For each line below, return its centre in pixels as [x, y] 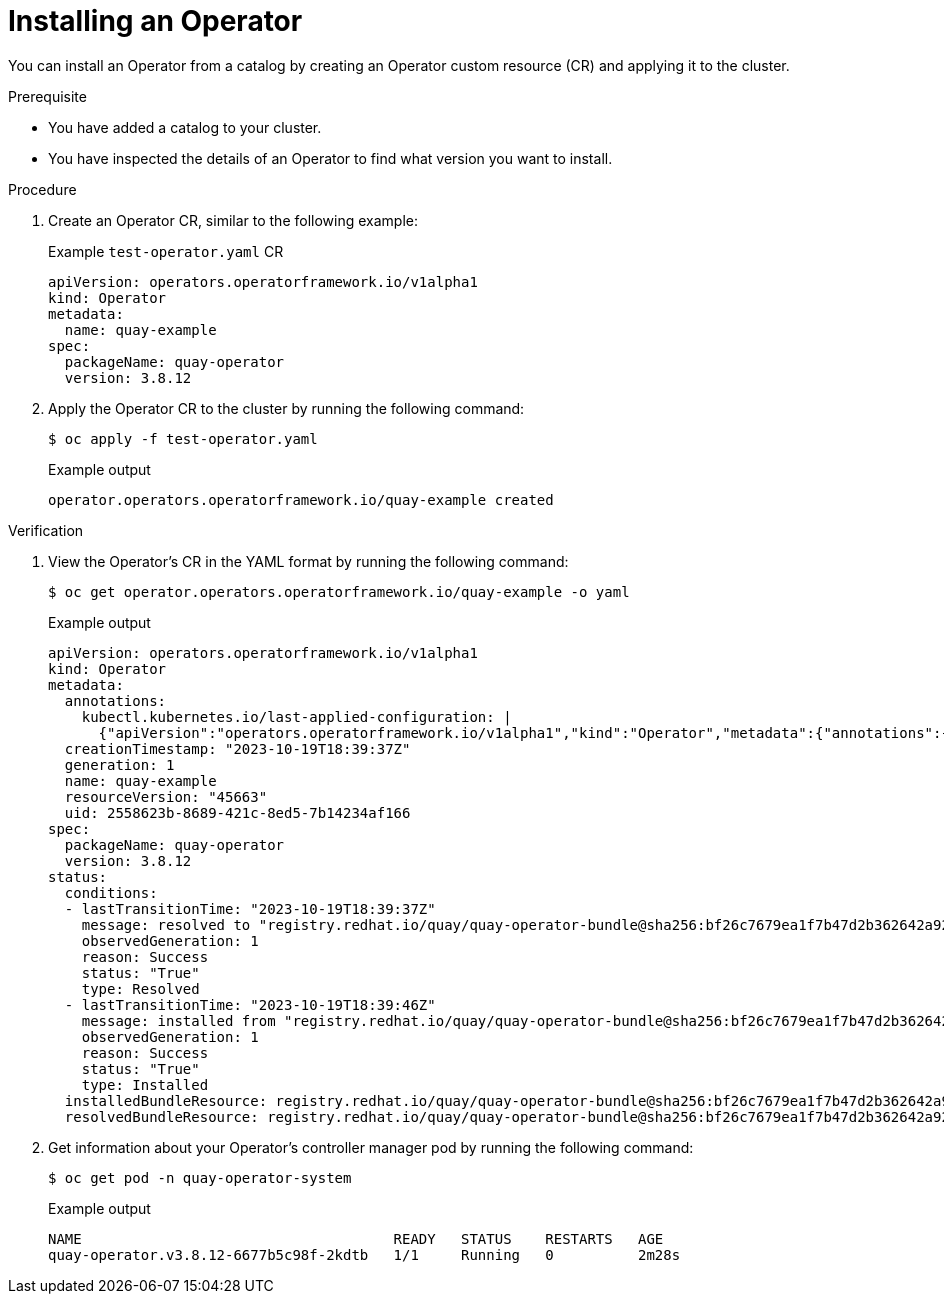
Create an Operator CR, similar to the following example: [233, 220]
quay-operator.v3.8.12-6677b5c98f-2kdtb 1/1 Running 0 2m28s [364, 1254]
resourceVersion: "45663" [166, 796]
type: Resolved [140, 988]
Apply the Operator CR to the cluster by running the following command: [286, 408]
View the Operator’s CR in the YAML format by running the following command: [308, 561]
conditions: [111, 892]
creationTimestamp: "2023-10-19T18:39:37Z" [237, 748]
